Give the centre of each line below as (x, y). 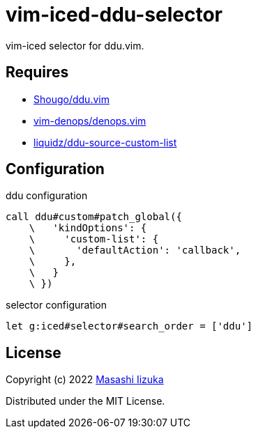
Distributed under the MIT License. (85, 401)
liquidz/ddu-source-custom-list (105, 142)
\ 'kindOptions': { (88, 228)
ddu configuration (47, 196)
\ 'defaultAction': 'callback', (135, 250)
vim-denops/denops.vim (90, 121)
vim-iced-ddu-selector (114, 15)
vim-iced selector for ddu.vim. (75, 45)
